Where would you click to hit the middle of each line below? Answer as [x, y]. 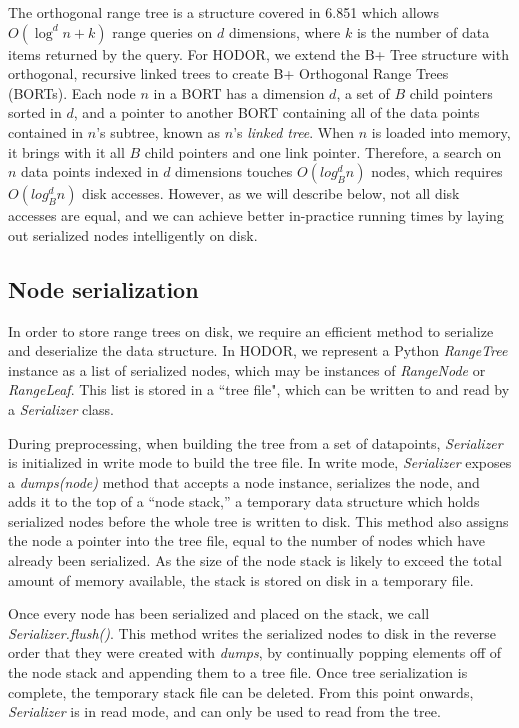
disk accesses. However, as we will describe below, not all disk [271, 193]
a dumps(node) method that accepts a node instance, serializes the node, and [244, 481]
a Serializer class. [61, 408]
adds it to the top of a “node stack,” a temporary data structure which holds [244, 501]
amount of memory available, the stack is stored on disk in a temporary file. [241, 579]
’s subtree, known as [158, 131]
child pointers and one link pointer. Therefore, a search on [323, 151]
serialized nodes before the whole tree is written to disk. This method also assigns [258, 520]
